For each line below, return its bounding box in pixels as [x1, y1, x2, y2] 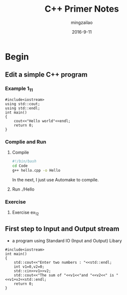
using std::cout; [5, 101, 40, 106]
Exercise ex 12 [12, 210, 39, 216]
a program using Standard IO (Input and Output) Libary [12, 237, 122, 243]
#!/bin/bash [12, 159, 36, 164]
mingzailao [71, 20, 93, 25]
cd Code [12, 163, 28, 169]
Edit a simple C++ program [5, 71, 88, 79]
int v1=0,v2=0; [14, 264, 45, 269]
